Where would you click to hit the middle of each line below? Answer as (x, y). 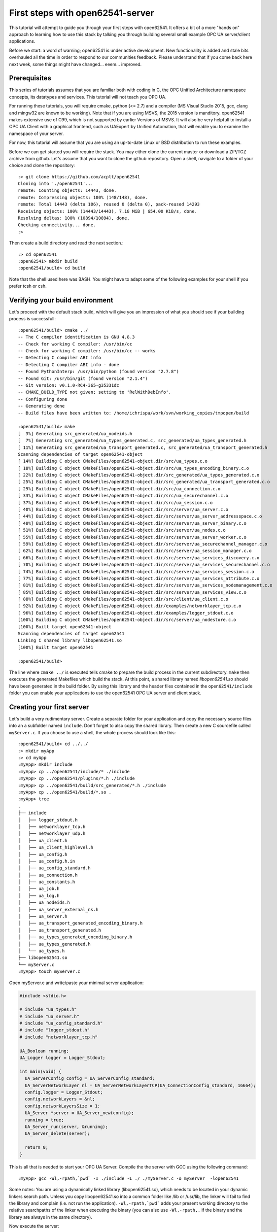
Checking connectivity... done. (57, 225)
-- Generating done (41, 406)
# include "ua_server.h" (50, 1016)
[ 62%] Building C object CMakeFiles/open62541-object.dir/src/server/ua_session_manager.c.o (135, 551)
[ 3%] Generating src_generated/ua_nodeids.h (75, 433)
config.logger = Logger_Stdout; (64, 1092)
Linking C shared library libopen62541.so (70, 640)
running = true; (44, 1120)
